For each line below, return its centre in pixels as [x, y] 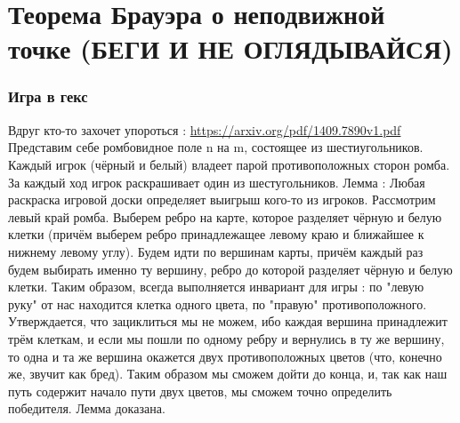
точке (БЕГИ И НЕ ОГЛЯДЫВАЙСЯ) [230, 48]
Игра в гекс [48, 96]
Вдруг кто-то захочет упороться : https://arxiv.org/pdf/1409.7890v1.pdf [205, 129]
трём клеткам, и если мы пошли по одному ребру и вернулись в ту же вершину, [226, 338]
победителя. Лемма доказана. [87, 408]
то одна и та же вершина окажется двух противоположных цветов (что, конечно [225, 356]
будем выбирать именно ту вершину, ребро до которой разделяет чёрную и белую [230, 269]
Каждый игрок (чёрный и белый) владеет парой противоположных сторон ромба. [229, 164]
